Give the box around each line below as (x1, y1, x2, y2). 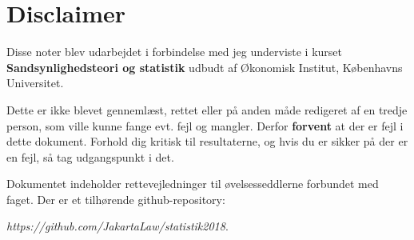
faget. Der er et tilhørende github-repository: (6, 190, 225, 207)
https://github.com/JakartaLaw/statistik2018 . (6, 218, 229, 234)
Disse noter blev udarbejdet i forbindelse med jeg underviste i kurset (6, 43, 343, 60)
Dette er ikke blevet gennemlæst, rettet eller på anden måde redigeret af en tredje (6, 101, 408, 118)
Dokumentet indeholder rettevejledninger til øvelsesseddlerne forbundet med (6, 175, 379, 192)
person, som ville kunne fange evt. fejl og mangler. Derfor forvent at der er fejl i (6, 117, 404, 134)
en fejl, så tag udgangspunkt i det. (6, 148, 174, 165)
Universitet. (6, 74, 64, 91)
